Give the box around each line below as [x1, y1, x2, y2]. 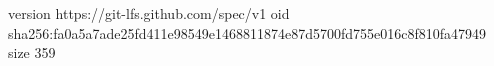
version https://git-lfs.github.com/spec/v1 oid [8, 3, 290, 23]
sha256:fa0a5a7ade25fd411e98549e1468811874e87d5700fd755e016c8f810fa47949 [8, 22, 487, 43]
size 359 [8, 42, 56, 63]
